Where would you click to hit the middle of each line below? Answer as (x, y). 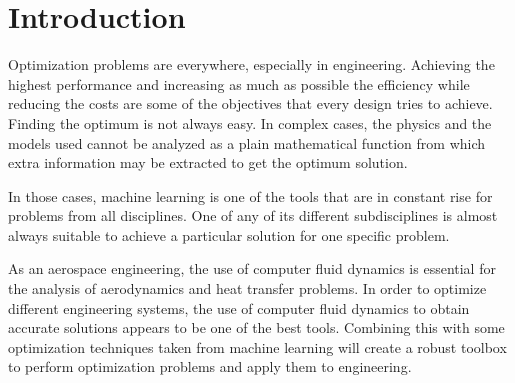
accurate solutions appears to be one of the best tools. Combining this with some (256, 327)
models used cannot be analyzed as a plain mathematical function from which (247, 142)
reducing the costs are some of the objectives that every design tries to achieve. (250, 103)
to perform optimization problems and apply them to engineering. (210, 366)
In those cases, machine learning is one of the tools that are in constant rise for (250, 195)
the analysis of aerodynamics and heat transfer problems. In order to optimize (247, 288)
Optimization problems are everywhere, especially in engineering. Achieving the (251, 64)
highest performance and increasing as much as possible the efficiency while (239, 83)
